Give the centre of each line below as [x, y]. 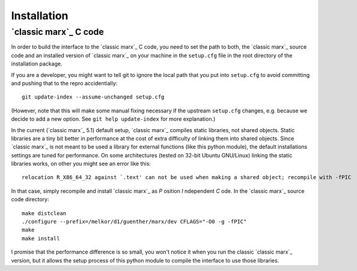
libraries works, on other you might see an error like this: [81, 164]
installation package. [37, 64]
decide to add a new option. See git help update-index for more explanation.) [113, 119]
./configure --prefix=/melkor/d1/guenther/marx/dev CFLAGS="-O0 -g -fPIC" [134, 222]
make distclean [44, 213]
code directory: [30, 199]
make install [41, 238]
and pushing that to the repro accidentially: [64, 83]
